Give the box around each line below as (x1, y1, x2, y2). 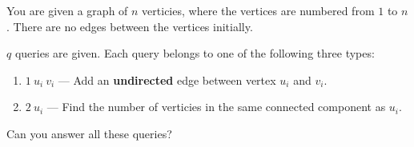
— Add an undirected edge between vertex (58, 71, 276, 88)
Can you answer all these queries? (6, 125, 172, 141)
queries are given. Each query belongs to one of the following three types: (14, 45, 375, 62)
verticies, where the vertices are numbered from (142, 2, 375, 18)
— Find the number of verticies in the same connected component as (46, 98, 386, 115)
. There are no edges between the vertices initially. (6, 18, 253, 34)
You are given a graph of (6, 2, 128, 18)
